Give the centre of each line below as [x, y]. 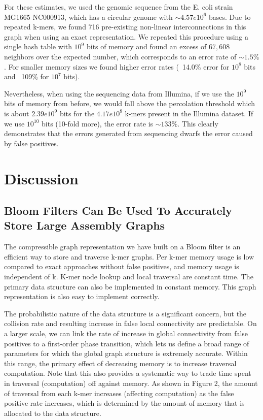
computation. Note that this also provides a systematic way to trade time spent [128, 373]
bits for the [77, 113]
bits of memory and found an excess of [146, 46]
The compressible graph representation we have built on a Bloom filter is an [122, 247]
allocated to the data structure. [53, 413]
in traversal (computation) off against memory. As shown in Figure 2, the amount [131, 383]
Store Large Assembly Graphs [85, 225]
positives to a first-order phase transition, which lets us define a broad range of [127, 343]
